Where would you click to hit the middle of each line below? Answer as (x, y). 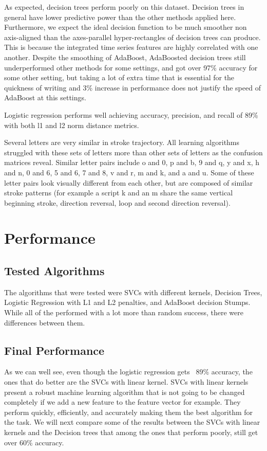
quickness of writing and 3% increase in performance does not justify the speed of (132, 87)
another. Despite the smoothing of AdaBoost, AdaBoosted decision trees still (125, 57)
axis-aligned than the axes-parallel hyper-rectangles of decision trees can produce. (132, 37)
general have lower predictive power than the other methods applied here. (120, 17)
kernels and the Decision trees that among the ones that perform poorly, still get (131, 432)
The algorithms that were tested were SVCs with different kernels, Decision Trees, (133, 292)
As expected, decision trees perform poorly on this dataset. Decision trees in (124, 7)
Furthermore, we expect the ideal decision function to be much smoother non (126, 27)
